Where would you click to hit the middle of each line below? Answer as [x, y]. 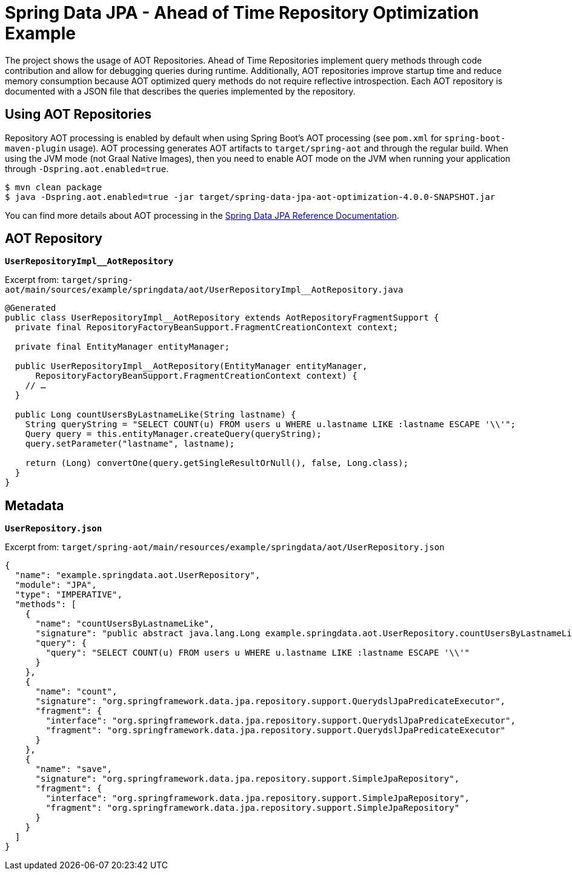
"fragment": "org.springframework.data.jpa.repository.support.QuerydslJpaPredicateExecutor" [276, 730]
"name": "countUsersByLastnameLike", [125, 624]
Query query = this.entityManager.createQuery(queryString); [173, 434]
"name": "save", [74, 769]
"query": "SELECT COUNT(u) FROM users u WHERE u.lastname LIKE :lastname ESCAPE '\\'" [258, 653]
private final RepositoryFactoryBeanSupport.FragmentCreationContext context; [207, 328]
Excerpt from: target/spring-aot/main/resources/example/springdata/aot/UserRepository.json [225, 547]
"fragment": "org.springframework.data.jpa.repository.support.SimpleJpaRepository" [253, 808]
